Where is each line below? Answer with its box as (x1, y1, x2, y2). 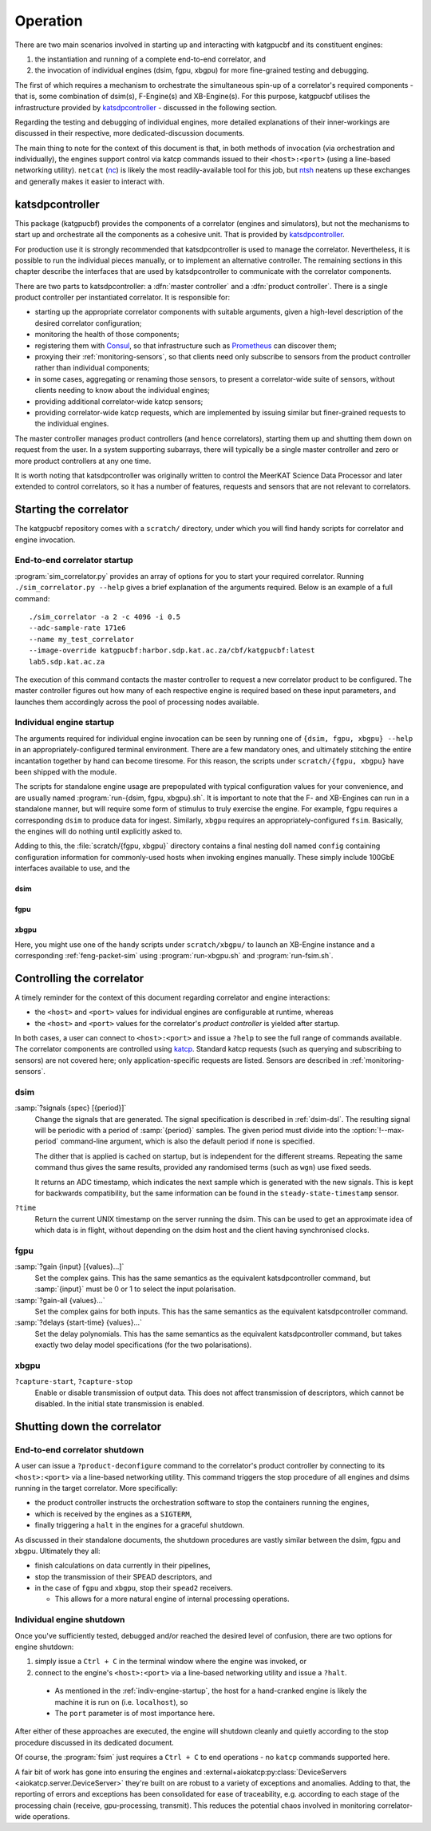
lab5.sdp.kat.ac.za (29, 657, 105, 666)
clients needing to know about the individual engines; (34, 386, 211, 395)
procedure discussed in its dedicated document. (14, 1738, 175, 1747)
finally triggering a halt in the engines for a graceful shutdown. (34, 1520, 245, 1530)
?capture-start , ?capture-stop (14, 1377, 133, 1386)
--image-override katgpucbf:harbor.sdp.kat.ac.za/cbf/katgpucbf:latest (29, 646, 315, 655)
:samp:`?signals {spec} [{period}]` (14, 1103, 127, 1113)
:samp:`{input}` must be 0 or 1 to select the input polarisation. (34, 1284, 236, 1294)
